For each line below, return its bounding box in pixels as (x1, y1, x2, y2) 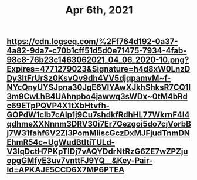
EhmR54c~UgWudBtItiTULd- (6, 137, 115, 147)
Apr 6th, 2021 (65, 4, 133, 17)
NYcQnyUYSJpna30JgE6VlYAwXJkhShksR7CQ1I (6, 83, 191, 93)
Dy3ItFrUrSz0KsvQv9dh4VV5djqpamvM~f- (6, 73, 171, 83)
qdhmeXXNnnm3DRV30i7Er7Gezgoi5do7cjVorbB (6, 119, 191, 129)
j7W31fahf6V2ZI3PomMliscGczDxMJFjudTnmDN (6, 128, 190, 138)
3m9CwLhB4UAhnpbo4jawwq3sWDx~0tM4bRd (6, 91, 188, 101)
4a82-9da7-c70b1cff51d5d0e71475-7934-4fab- (6, 46, 187, 56)
